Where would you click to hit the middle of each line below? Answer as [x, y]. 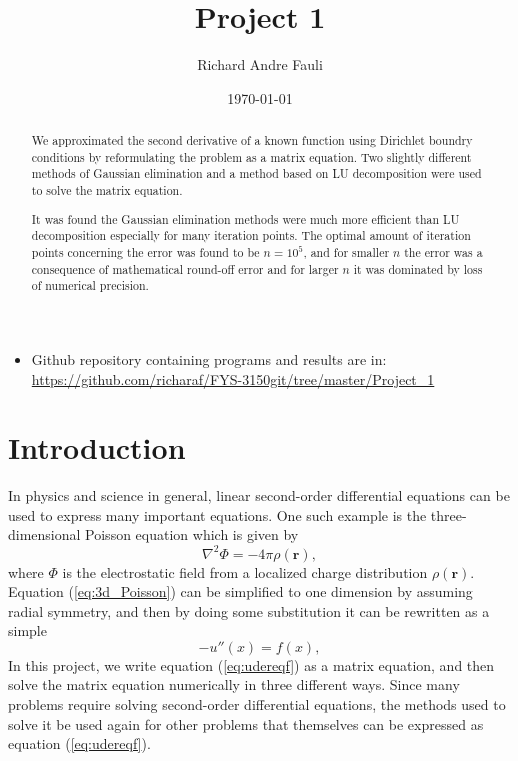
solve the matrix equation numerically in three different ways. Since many [234, 684]
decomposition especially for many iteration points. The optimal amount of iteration [251, 235]
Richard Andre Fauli [260, 64]
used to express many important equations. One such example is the [217, 514]
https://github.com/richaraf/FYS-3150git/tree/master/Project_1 [233, 378]
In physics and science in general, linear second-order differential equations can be [259, 495]
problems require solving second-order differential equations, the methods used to [257, 704]
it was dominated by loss [418, 268]
